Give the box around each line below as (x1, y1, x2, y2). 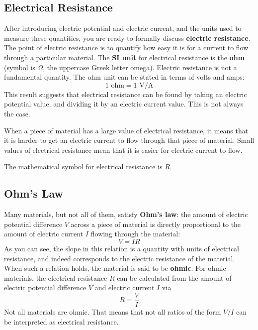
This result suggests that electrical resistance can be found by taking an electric (4, 89, 247, 99)
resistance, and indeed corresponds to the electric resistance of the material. (4, 253, 235, 263)
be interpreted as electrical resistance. (4, 316, 119, 327)
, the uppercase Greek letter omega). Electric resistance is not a (43, 62, 237, 72)
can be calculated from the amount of (117, 272, 232, 283)
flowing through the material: (90, 228, 180, 239)
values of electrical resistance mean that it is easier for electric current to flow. (4, 144, 243, 155)
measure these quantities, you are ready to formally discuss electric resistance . (4, 32, 251, 43)
